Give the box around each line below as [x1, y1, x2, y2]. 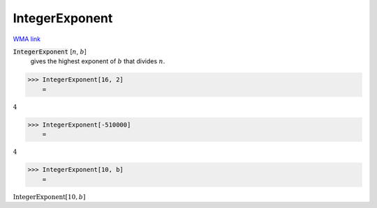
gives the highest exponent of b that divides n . [30, 57, 165, 65]
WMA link [13, 35, 41, 43]
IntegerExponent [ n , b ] [13, 47, 87, 56]
